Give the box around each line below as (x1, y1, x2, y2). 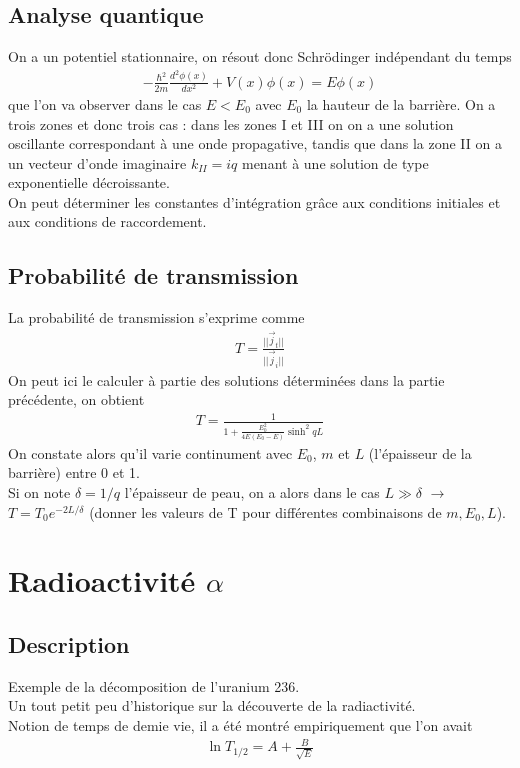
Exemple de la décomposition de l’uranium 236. (8, 675, 300, 696)
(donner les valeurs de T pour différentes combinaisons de (89, 501, 442, 522)
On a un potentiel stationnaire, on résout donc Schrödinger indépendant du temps (8, 46, 512, 67)
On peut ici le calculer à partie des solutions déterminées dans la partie (8, 369, 445, 390)
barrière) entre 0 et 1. (8, 462, 140, 483)
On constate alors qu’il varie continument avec (8, 442, 293, 463)
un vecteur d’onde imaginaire (8, 152, 187, 173)
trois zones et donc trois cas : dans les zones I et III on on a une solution (8, 113, 454, 134)
